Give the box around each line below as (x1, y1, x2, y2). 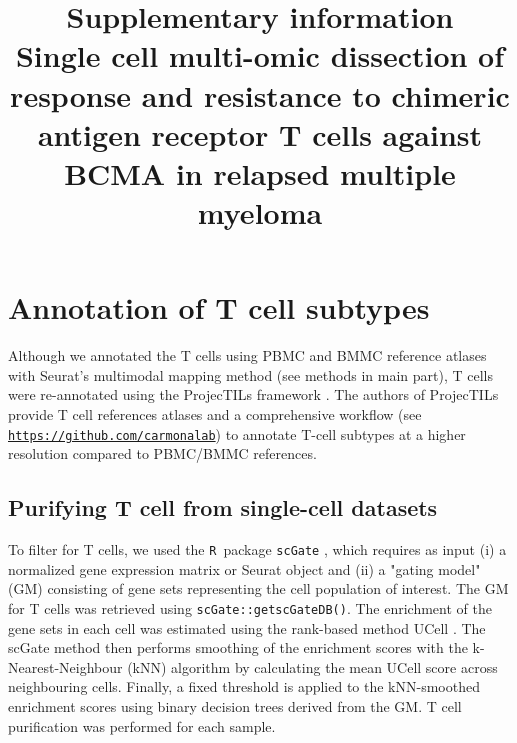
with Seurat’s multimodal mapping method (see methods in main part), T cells (8, 364, 493, 385)
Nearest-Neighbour (8, 656, 123, 677)
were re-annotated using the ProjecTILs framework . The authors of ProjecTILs (8, 384, 499, 405)
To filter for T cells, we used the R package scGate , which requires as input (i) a (8, 539, 507, 560)
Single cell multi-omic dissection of (15, 35, 505, 76)
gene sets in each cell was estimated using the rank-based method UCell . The (8, 617, 486, 638)
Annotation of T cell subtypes (8, 287, 430, 328)
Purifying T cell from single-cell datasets (8, 492, 438, 523)
